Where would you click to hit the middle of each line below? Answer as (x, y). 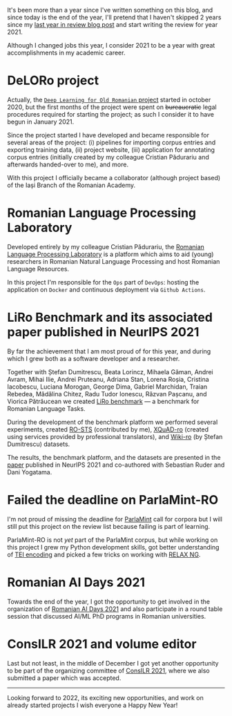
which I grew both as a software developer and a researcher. (94, 358)
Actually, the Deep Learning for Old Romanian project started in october (109, 99)
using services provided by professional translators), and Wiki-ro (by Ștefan (115, 436)
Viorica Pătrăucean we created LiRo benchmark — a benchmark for (103, 401)
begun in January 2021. (41, 122)
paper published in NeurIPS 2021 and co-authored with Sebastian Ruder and (116, 465)
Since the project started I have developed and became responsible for (108, 135)
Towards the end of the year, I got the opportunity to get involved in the (109, 601)
